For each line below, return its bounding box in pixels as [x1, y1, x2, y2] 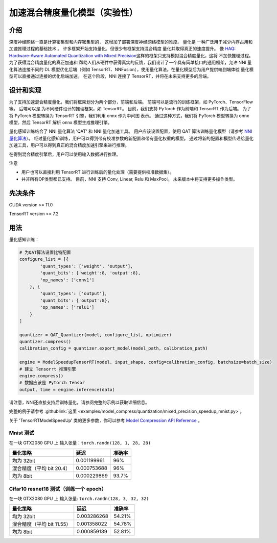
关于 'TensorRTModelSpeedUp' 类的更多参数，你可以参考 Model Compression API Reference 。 [9, 417, 203, 423]
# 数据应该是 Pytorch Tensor [19, 380, 85, 386]
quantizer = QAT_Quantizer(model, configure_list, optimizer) [19, 332, 172, 338]
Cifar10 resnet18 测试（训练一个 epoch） [9, 485, 107, 492]
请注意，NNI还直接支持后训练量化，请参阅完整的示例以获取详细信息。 [9, 399, 150, 405]
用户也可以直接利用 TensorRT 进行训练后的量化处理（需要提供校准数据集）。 [21, 169, 174, 175]
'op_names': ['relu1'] [40, 304, 95, 310]
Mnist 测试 [9, 429, 34, 436]
